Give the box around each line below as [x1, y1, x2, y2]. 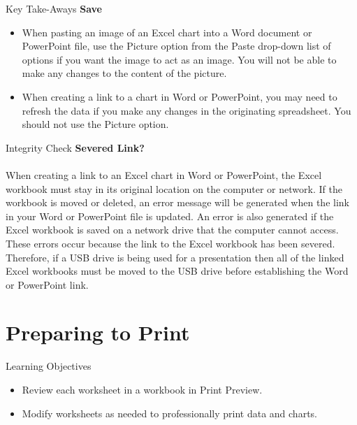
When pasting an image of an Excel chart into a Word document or [22, 24, 312, 39]
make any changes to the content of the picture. [22, 66, 227, 80]
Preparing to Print [6, 318, 190, 347]
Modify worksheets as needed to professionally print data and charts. [22, 405, 317, 420]
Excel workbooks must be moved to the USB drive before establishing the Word [6, 264, 349, 278]
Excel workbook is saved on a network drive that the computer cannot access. [6, 222, 339, 237]
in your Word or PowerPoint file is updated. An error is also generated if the [6, 208, 334, 223]
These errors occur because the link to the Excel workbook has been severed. [6, 236, 335, 250]
